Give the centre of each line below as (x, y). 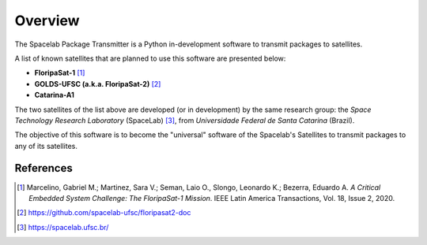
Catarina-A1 (55, 95)
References (43, 168)
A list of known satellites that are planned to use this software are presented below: (150, 58)
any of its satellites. (46, 146)
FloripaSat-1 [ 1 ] (60, 73)
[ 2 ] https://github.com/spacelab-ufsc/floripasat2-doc (104, 213)
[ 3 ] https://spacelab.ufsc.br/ (63, 227)
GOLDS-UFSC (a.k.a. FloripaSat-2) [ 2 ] (98, 84)
